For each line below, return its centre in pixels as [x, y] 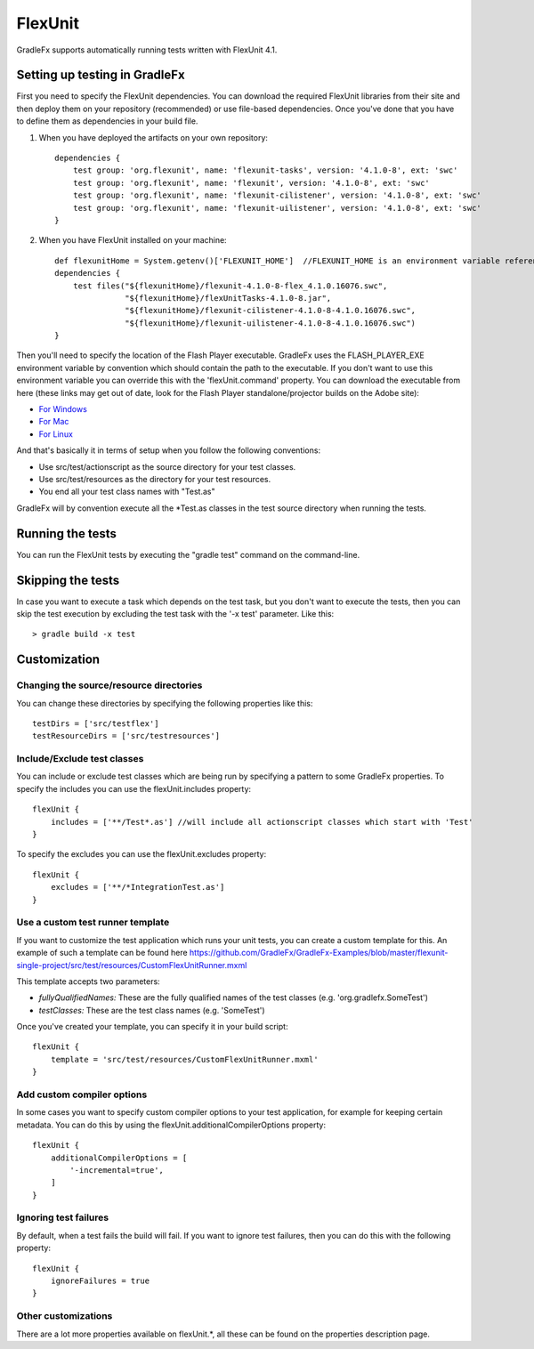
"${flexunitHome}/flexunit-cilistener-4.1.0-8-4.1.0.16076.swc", [271, 311]
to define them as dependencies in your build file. [107, 121]
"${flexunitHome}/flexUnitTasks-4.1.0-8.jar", [228, 298]
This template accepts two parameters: [88, 981]
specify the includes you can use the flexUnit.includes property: [134, 788]
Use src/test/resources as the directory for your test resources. [155, 479]
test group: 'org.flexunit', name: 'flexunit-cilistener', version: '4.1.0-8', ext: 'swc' [277, 195]
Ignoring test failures [63, 1217]
